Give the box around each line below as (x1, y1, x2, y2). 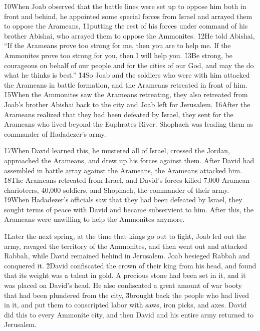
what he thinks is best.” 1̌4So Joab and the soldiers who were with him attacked (4, 70, 250, 80)
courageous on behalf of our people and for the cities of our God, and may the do (4, 60, 254, 70)
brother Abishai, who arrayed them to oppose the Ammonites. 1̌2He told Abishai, (4, 30, 255, 41)
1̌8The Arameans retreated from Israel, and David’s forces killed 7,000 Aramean (4, 175, 250, 185)
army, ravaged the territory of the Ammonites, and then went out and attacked (4, 240, 247, 251)
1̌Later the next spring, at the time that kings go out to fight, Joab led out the (4, 231, 246, 241)
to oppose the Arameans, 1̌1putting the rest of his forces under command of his (4, 21, 248, 31)
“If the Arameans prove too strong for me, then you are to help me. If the (4, 40, 231, 51)
